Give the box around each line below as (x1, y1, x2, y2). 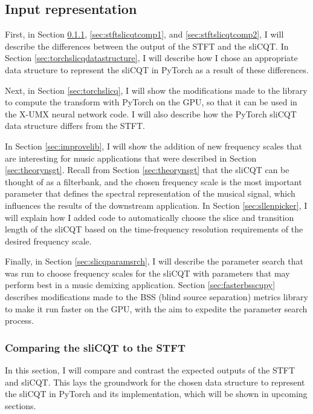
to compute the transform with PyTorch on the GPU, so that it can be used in (5, 96, 297, 108)
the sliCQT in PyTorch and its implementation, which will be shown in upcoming (5, 387, 308, 400)
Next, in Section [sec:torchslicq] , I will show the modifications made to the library (5, 84, 308, 96)
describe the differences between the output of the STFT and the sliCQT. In (5, 39, 289, 52)
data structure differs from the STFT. (5, 119, 145, 132)
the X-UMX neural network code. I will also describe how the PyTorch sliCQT (5, 107, 297, 120)
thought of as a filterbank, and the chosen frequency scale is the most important (5, 175, 302, 188)
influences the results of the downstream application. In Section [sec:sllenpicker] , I (5, 199, 308, 211)
